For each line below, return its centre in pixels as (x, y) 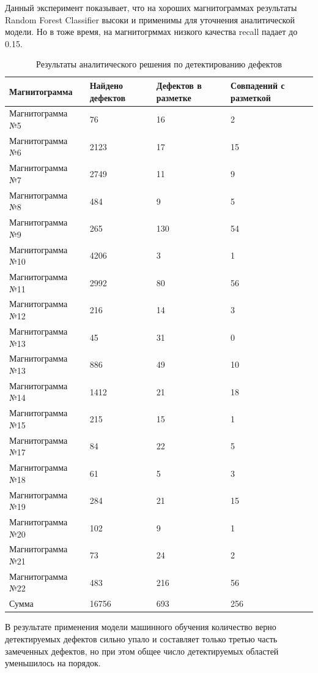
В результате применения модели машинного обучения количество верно (141, 627)
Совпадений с (258, 85)
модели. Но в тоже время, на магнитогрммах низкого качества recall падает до (151, 32)
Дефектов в (179, 85)
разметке (174, 97)
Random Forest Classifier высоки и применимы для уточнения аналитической (150, 19)
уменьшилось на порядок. (53, 663)
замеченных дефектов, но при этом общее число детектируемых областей (142, 651)
